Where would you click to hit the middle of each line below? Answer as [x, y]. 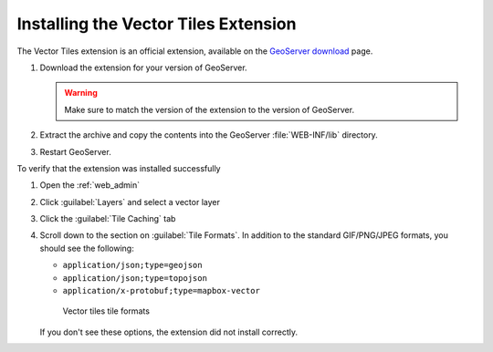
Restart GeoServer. [75, 151]
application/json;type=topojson [135, 278]
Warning [81, 93]
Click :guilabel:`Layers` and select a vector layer [130, 202]
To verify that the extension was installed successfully [119, 168]
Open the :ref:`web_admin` [90, 185]
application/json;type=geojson [132, 265]
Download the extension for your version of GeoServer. [143, 67]
